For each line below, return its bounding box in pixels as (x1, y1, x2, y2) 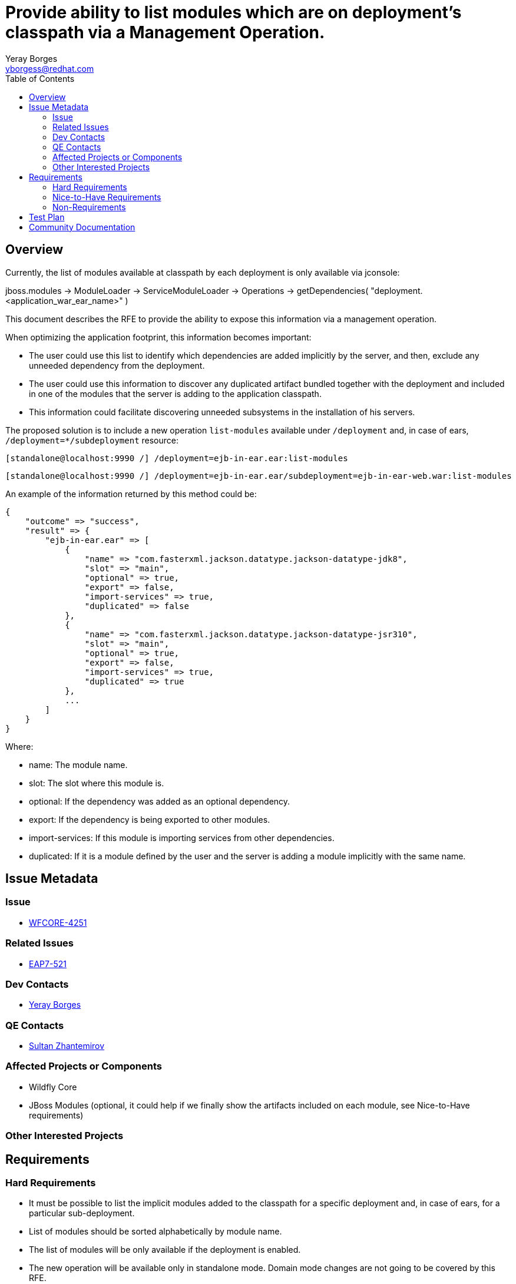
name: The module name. (29, 759, 128, 770)
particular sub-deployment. (29, 1208, 135, 1219)
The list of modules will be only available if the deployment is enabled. (29, 1245, 301, 1255)
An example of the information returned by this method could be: (5, 488, 257, 499)
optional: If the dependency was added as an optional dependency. (29, 796, 290, 806)
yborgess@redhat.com (5, 63, 94, 74)
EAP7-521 (29, 958, 67, 969)
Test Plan (29, 211, 65, 222)
